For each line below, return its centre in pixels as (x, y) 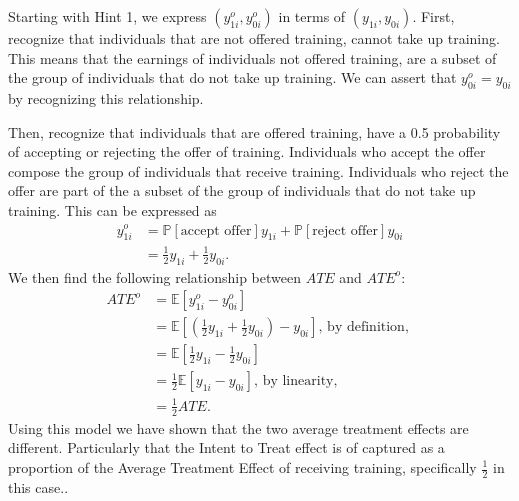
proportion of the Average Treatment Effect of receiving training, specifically (242, 467)
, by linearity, (296, 381)
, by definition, (363, 327)
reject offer (345, 230)
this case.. (38, 486)
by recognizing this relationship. (106, 97)
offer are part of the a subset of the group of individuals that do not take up (242, 190)
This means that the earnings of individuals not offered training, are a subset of (252, 57)
